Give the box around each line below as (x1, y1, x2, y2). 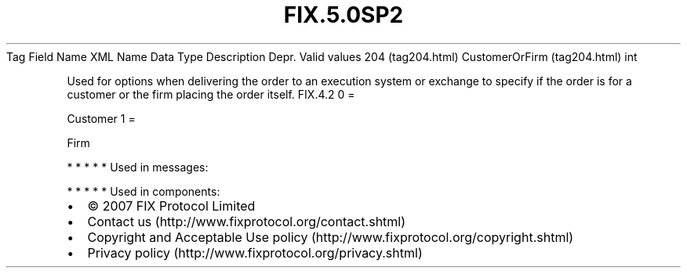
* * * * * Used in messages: (67, 160, 209, 174)
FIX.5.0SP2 (283, 2, 404, 28)
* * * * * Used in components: (67, 184, 220, 198)
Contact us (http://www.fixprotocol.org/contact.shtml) (87, 213, 406, 229)
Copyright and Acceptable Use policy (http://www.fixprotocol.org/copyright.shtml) (87, 229, 574, 245)
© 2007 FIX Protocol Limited (87, 197, 256, 214)
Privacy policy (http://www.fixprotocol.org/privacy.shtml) (87, 244, 423, 261)
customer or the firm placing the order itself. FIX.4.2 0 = (67, 87, 355, 101)
